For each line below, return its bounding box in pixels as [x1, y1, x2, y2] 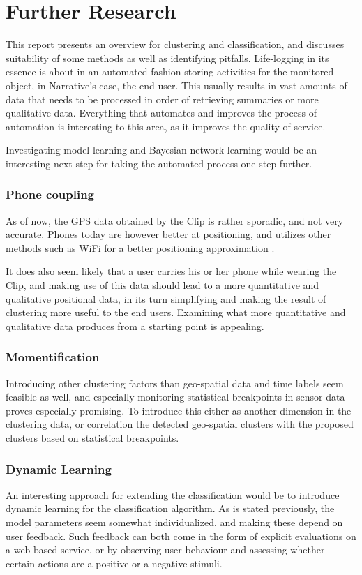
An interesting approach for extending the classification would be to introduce [6, 487, 340, 502]
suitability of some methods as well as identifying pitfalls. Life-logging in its [6, 50, 329, 65]
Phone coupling [6, 186, 95, 203]
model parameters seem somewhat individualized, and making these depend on [6, 515, 343, 530]
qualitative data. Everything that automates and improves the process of [6, 105, 317, 120]
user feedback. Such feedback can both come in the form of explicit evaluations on [6, 528, 356, 543]
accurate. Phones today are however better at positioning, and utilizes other [6, 227, 331, 241]
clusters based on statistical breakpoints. [6, 431, 179, 445]
